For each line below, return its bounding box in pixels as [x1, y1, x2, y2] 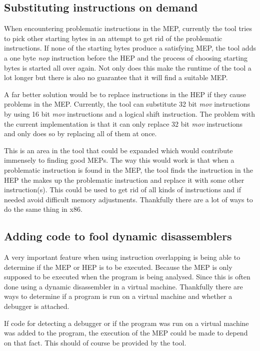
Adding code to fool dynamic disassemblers [4, 228, 232, 244]
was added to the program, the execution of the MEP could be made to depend [4, 327, 248, 338]
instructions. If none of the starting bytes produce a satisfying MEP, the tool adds [4, 43, 256, 53]
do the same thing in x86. [4, 204, 82, 214]
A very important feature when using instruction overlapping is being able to [4, 252, 240, 262]
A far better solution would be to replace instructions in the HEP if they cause [4, 89, 246, 99]
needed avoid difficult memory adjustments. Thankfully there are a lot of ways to [4, 194, 253, 204]
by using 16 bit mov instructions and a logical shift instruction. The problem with [4, 108, 255, 119]
